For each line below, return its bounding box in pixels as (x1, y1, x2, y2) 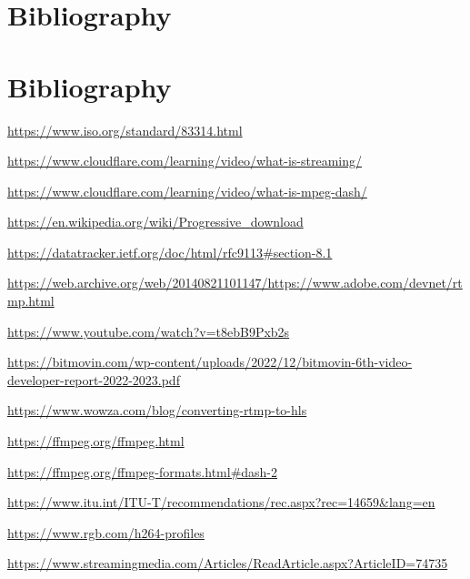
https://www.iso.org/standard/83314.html (7, 120, 243, 139)
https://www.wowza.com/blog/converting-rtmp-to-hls (7, 401, 307, 420)
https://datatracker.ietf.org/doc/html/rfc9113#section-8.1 (7, 242, 333, 261)
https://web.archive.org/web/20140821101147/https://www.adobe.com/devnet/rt (7, 273, 463, 292)
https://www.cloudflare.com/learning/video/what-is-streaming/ (7, 151, 363, 170)
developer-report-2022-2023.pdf (7, 370, 180, 389)
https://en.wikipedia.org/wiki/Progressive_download (7, 212, 304, 231)
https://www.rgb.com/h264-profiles (7, 523, 205, 542)
